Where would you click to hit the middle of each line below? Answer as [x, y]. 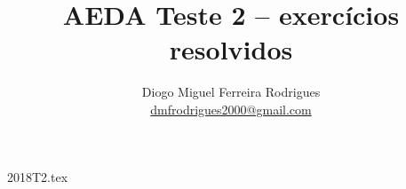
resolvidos [231, 49]
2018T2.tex [38, 176]
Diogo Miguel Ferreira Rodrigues [231, 92]
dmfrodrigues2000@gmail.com [231, 109]
